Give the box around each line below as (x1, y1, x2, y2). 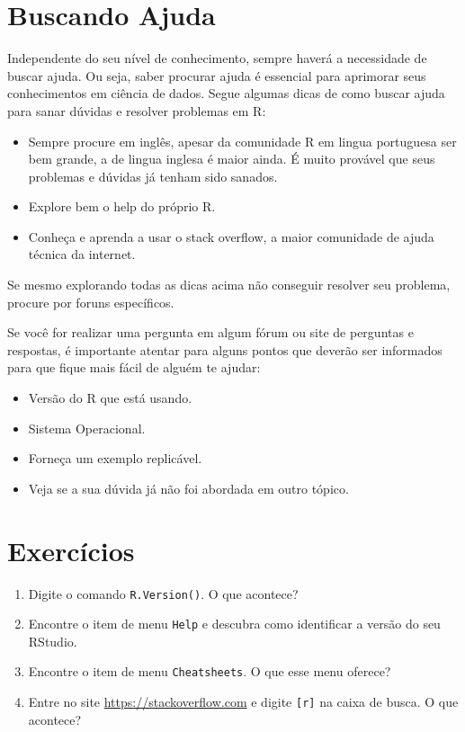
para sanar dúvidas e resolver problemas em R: (7, 101, 266, 120)
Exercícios (7, 531, 135, 568)
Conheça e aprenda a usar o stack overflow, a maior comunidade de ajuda (28, 227, 434, 245)
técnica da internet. (28, 245, 136, 263)
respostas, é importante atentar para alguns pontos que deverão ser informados (7, 340, 443, 359)
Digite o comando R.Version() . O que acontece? (28, 584, 299, 603)
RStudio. (28, 631, 77, 650)
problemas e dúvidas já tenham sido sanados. (28, 166, 278, 185)
